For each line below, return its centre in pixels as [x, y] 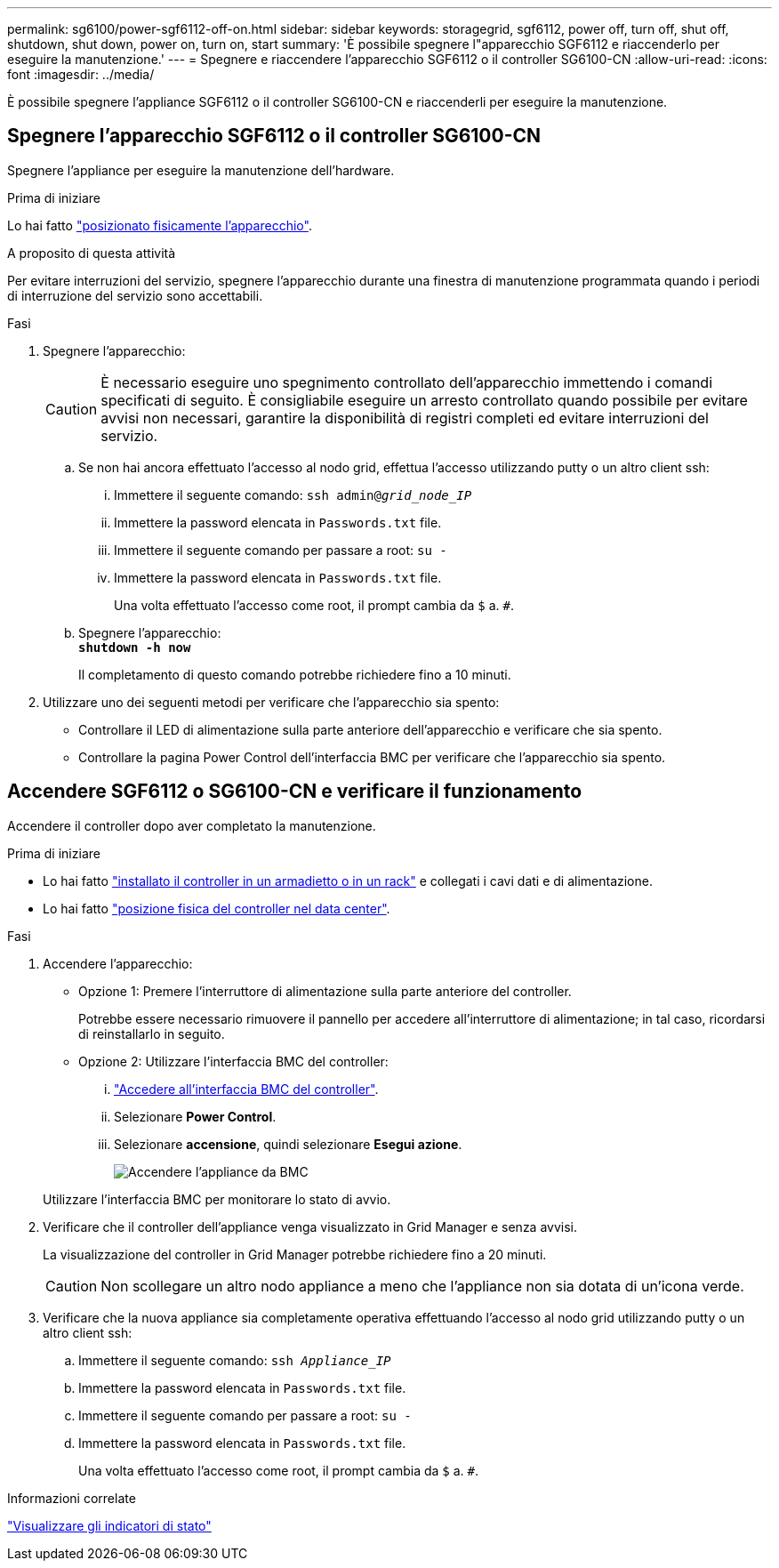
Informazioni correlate [72, 1498]
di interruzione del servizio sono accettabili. [135, 295]
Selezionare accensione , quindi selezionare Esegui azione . [288, 1144]
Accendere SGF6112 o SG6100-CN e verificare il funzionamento [295, 792]
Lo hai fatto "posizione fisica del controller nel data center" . [217, 908]
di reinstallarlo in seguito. [152, 1033]
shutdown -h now [135, 647]
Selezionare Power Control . [195, 1116]
